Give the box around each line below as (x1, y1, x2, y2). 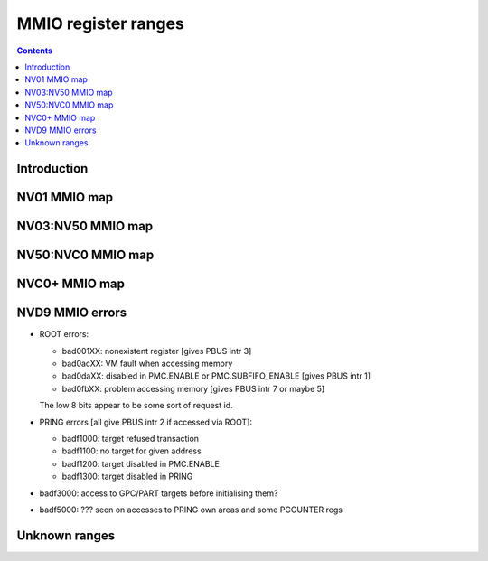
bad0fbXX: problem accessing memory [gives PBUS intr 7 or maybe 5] (61, 383, 325, 394)
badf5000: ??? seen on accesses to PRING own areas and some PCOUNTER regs (39, 504, 343, 515)
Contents (16, 45, 53, 56)
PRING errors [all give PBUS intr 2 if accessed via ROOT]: (39, 416, 253, 427)
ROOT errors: (39, 329, 89, 340)
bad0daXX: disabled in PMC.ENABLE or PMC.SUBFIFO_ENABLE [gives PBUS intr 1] (61, 370, 371, 381)
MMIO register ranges (16, 14, 185, 33)
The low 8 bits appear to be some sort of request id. (39, 400, 234, 411)
